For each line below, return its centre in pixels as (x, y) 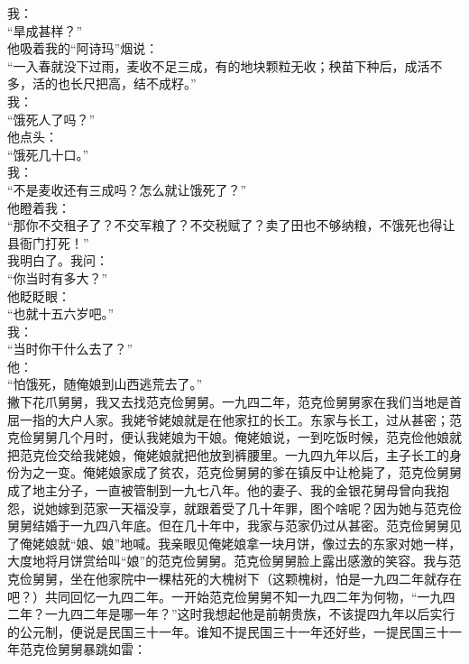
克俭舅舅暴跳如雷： (89, 649)
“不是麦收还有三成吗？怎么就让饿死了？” (127, 189)
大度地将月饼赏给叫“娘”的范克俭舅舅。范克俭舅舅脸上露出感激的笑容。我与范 (234, 561)
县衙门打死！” (48, 242)
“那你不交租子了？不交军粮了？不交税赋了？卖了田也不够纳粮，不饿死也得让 (231, 225)
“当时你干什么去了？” (70, 349)
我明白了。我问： (58, 260)
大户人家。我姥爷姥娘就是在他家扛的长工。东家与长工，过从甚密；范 (259, 419)
